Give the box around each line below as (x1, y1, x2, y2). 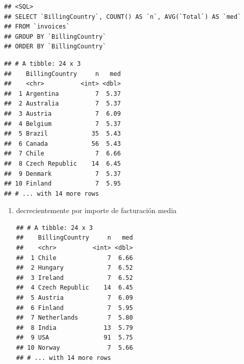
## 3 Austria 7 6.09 (4, 110, 121, 117)
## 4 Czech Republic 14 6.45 (16, 284, 133, 292)
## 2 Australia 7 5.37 (4, 100, 121, 108)
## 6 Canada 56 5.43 (4, 140, 121, 147)
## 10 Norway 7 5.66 (16, 344, 133, 351)
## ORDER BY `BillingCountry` (4, 43, 106, 50)
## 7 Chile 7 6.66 (4, 150, 121, 158)
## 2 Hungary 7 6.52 (16, 264, 133, 272)
